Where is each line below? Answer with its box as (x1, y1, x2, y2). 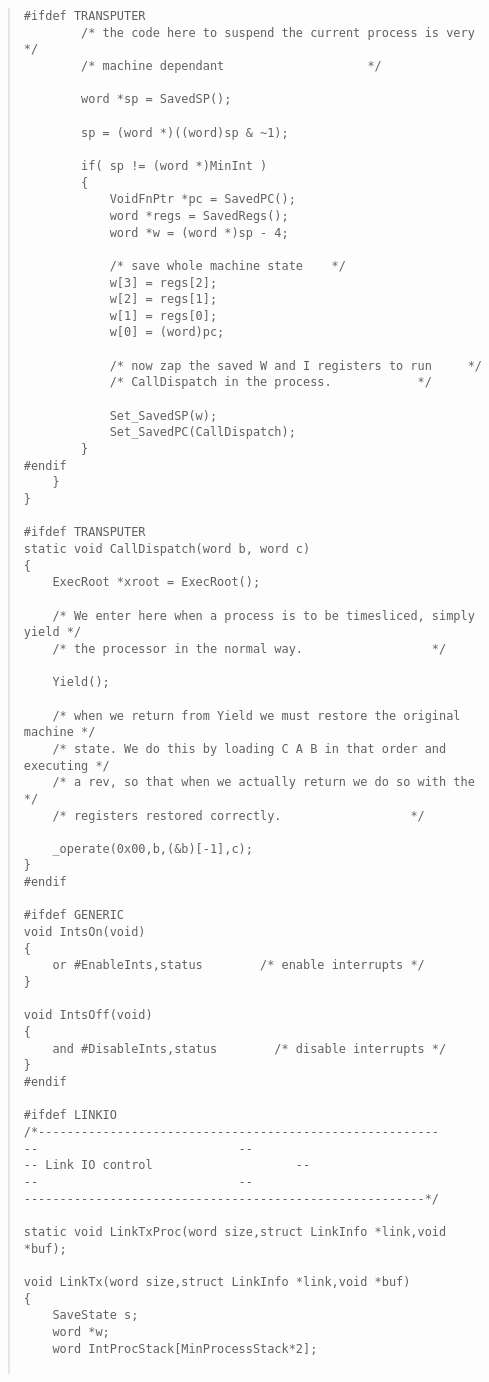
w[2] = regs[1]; (109, 292, 218, 307)
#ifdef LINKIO (23, 1108, 117, 1123)
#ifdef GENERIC (23, 908, 125, 923)
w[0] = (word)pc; (109, 325, 225, 340)
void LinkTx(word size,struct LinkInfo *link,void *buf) (23, 1274, 411, 1289)
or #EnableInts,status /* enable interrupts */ (52, 958, 425, 973)
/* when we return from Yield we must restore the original (52, 708, 461, 723)
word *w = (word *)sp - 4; (109, 225, 289, 240)
